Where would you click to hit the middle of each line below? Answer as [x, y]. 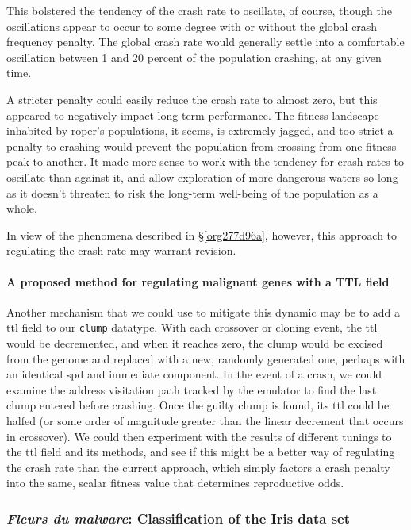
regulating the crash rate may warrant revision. [121, 250]
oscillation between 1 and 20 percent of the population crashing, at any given [194, 57]
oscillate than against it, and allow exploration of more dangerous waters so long [202, 177]
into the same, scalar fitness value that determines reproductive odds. [175, 483]
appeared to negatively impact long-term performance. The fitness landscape [193, 115]
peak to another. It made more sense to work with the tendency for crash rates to [205, 161]
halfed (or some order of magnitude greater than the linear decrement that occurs [205, 420]
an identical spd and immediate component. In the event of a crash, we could [194, 374]
